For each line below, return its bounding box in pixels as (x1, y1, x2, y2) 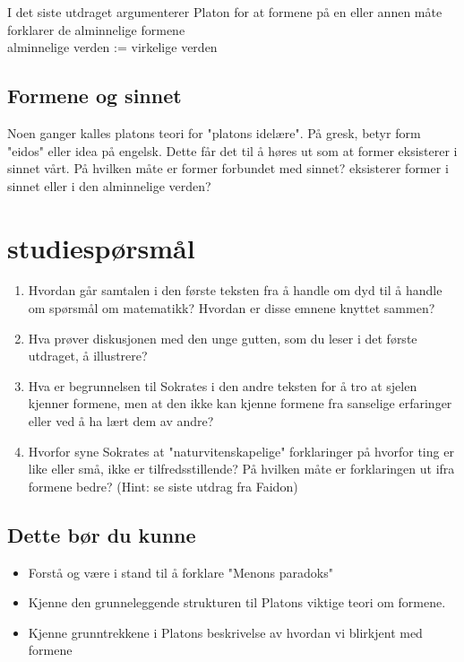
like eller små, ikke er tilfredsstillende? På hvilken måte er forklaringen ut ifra (28, 459, 455, 478)
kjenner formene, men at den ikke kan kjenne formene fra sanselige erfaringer (28, 394, 452, 413)
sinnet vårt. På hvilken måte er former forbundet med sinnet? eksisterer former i (7, 159, 449, 178)
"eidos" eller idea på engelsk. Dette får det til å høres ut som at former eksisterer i (7, 141, 458, 160)
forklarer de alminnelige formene (7, 20, 185, 39)
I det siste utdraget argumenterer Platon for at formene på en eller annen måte (7, 3, 443, 21)
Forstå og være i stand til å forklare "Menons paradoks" (28, 562, 333, 581)
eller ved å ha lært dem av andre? (28, 412, 214, 431)
